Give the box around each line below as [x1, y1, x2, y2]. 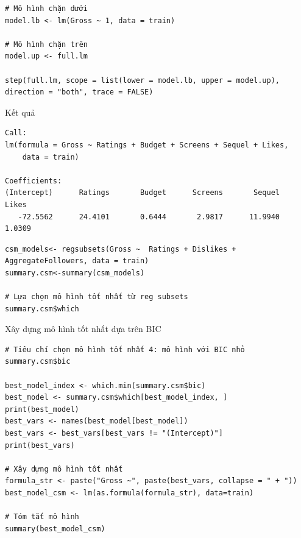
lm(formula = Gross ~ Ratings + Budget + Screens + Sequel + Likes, [5, 140, 289, 149]
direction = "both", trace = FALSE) [5, 88, 154, 97]
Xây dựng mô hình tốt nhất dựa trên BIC [5, 322, 161, 335]
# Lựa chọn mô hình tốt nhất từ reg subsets [5, 292, 188, 302]
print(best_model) [5, 405, 79, 414]
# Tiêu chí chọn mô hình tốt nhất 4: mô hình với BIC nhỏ [5, 345, 245, 354]
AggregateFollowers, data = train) [5, 257, 149, 266]
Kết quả [5, 105, 35, 118]
